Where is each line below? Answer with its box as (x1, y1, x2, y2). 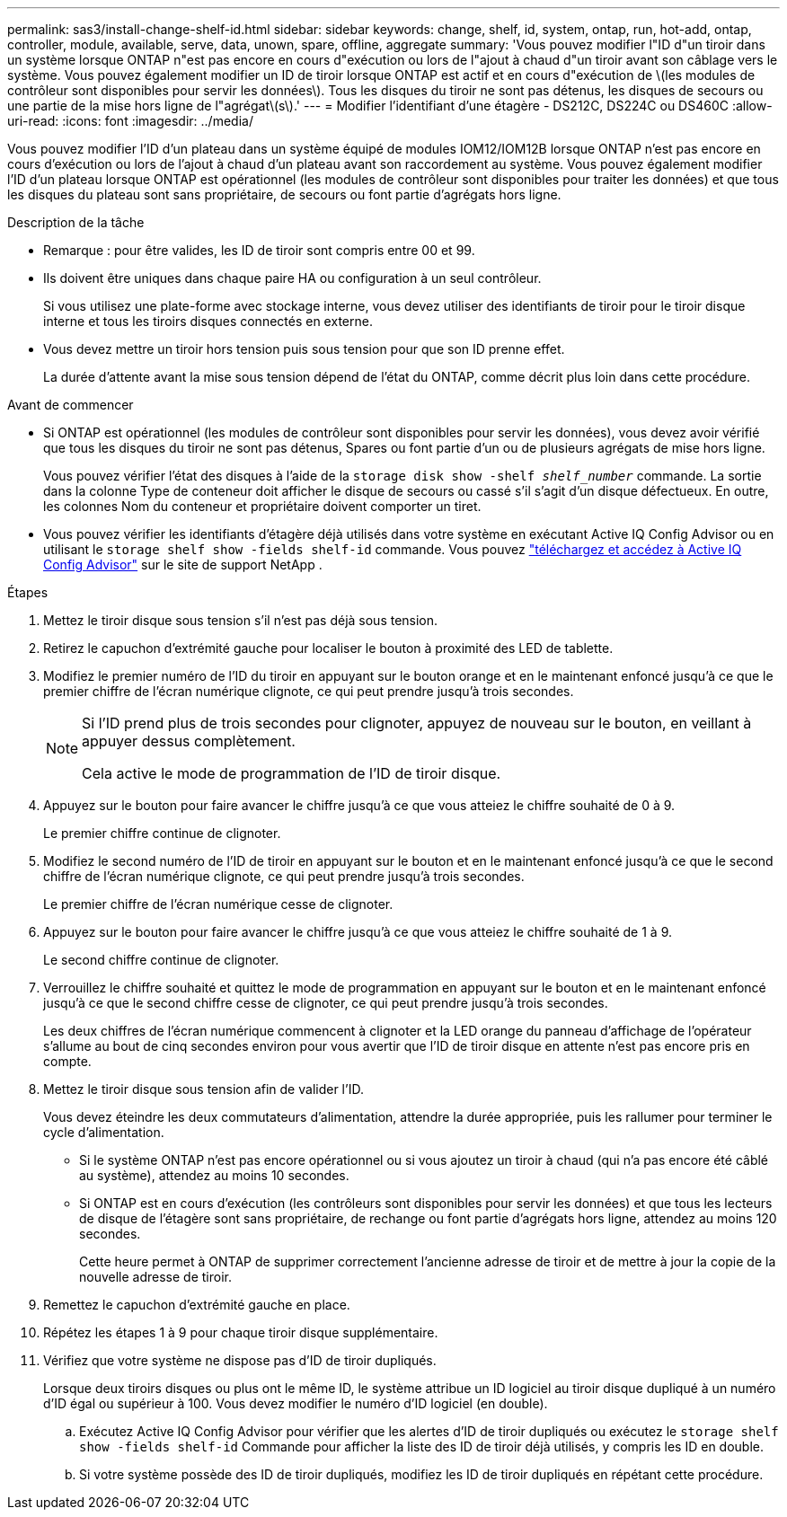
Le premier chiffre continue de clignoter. (43, 825, 281, 841)
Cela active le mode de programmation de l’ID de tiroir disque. (82, 764, 501, 782)
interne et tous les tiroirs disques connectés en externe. (43, 313, 373, 329)
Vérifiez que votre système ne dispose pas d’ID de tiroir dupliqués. (43, 1353, 437, 1368)
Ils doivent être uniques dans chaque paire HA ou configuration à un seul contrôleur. (43, 270, 542, 286)
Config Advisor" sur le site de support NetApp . (43, 557, 323, 572)
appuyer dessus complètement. (82, 732, 296, 750)
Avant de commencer (7, 397, 134, 412)
